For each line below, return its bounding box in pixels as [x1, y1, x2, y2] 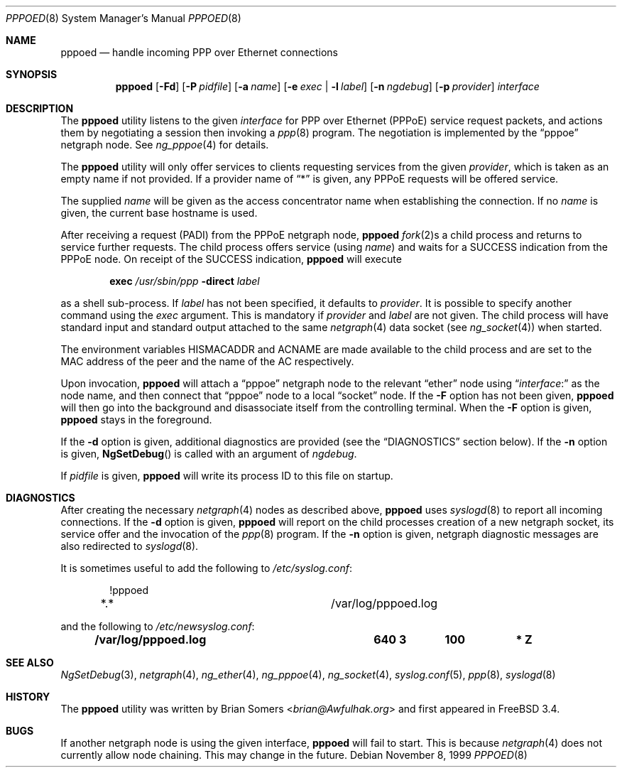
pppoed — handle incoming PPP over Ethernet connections [60, 46, 338, 58]
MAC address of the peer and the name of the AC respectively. [60, 355, 354, 367]
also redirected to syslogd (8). [60, 540, 199, 552]
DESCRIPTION [6, 102, 74, 114]
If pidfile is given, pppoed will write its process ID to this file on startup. [60, 470, 393, 482]
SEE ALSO [6, 656, 54, 669]
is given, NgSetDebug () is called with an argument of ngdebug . [60, 448, 357, 460]
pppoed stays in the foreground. [60, 413, 212, 426]
